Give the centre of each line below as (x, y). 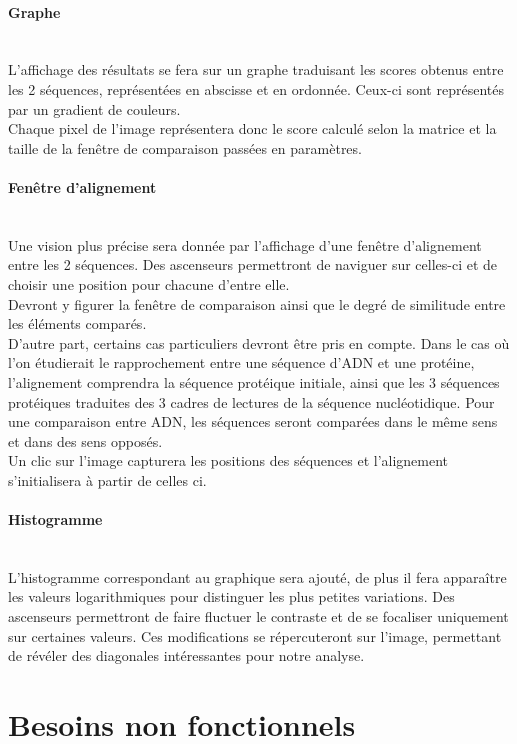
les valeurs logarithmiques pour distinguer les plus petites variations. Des (231, 596)
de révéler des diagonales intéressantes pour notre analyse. (186, 655)
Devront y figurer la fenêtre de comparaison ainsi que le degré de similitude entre (257, 303)
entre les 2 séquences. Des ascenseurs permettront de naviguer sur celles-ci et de (253, 264)
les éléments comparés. (77, 323)
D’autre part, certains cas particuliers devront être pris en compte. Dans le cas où (259, 342)
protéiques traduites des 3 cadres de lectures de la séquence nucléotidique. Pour (251, 401)
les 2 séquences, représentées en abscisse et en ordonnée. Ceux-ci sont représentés (256, 88)
